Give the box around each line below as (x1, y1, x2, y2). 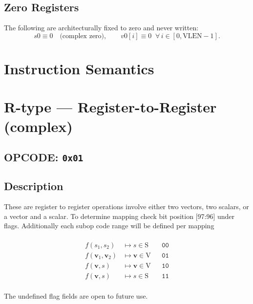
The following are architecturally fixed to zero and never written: (4, 22, 199, 33)
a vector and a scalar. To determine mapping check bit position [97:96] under (4, 211, 235, 221)
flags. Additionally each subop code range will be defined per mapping (4, 220, 214, 231)
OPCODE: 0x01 (4, 150, 84, 165)
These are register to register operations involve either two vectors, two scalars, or (4, 201, 249, 212)
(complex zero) (60, 32, 105, 40)
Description (4, 178, 63, 194)
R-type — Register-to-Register (4, 97, 217, 117)
